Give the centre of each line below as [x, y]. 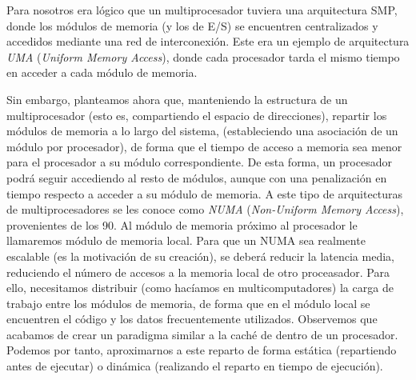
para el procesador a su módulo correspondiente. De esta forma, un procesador [199, 162]
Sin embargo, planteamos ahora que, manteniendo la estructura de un [177, 99]
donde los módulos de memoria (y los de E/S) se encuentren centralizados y [192, 25]
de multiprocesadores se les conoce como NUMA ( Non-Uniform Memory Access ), [205, 209]
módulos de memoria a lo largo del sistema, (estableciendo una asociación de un [202, 131]
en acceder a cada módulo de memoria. [102, 72]
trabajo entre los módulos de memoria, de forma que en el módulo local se [188, 303]
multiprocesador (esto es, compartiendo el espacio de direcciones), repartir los [197, 115]
